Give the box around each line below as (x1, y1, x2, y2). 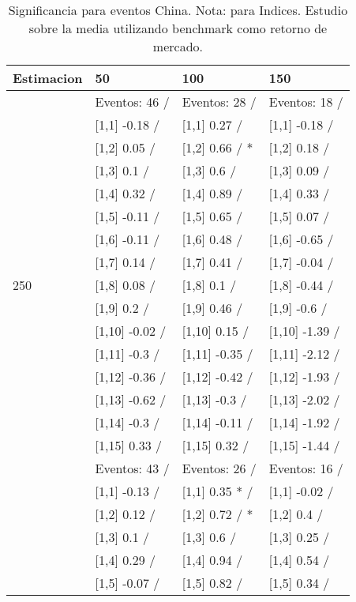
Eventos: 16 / (268, 459, 343, 477)
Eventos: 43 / (95, 459, 170, 477)
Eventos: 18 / (268, 92, 343, 111)
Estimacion (13, 69, 83, 87)
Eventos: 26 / (182, 459, 257, 477)
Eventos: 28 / (182, 92, 257, 111)
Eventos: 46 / (95, 92, 170, 111)
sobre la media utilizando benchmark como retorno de (28, 19, 328, 37)
